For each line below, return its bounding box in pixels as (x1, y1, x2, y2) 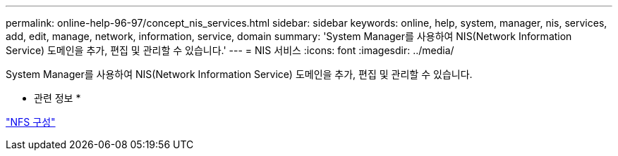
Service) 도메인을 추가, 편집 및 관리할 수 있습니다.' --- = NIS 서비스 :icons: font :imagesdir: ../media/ (6, 44, 454, 56)
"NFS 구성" (6, 116, 56, 128)
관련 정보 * (34, 92, 81, 104)
